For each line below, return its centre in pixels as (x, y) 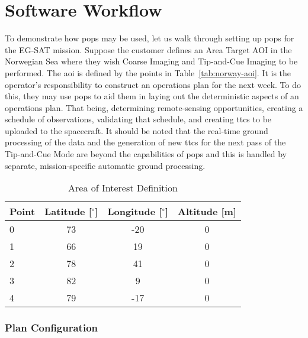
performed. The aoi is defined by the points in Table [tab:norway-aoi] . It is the (148, 72)
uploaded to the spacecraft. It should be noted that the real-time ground (137, 130)
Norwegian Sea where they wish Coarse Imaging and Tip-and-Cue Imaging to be (151, 61)
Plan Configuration (52, 328)
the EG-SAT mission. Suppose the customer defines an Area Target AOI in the (148, 49)
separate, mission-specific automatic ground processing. (105, 165)
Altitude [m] (207, 212)
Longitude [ (135, 212)
